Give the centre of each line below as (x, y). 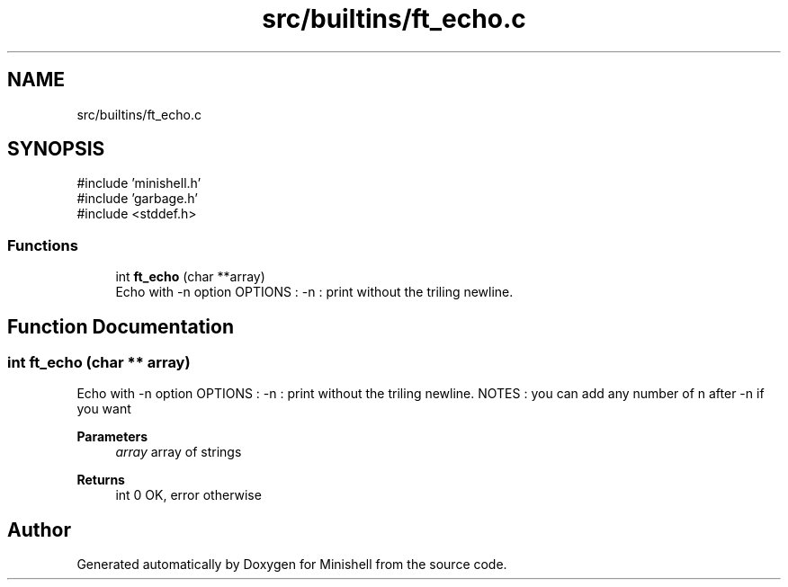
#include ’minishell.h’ (139, 183)
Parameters (112, 437)
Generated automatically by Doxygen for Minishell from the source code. (292, 565)
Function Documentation (121, 326)
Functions (43, 245)
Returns (101, 480)
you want (104, 409)
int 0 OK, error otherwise (188, 495)
